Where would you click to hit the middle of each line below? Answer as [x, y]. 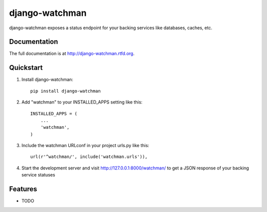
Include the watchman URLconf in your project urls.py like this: [85, 146]
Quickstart [26, 68]
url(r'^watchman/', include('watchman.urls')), [89, 157]
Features [23, 189]
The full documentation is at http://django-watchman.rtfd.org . [72, 53]
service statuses [38, 175]
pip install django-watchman [66, 91]
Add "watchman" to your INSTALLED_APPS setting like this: [82, 102]
